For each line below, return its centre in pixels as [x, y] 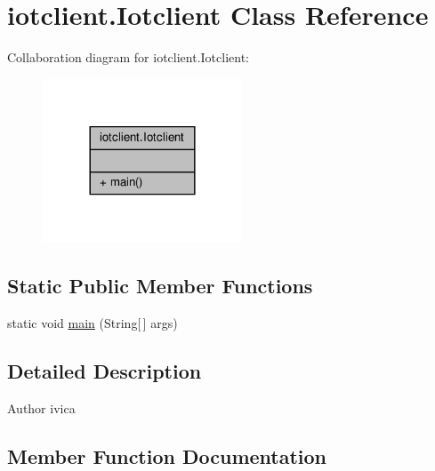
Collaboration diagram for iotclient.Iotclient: [128, 57]
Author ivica [41, 407]
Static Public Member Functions [160, 285]
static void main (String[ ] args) [93, 322]
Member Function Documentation [167, 455]
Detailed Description [105, 370]
